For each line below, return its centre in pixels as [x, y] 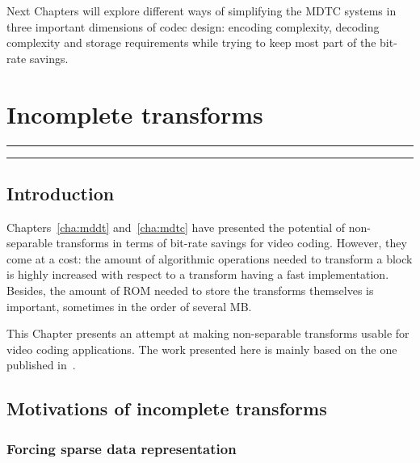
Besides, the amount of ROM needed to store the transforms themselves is [190, 290]
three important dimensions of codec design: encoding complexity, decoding [193, 26]
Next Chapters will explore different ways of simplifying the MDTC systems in [202, 11]
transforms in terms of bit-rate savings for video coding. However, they [231, 243]
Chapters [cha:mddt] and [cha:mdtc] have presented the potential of [176, 227]
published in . [41, 365]
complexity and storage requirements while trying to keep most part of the [191, 42]
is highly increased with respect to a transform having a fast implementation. [198, 274]
